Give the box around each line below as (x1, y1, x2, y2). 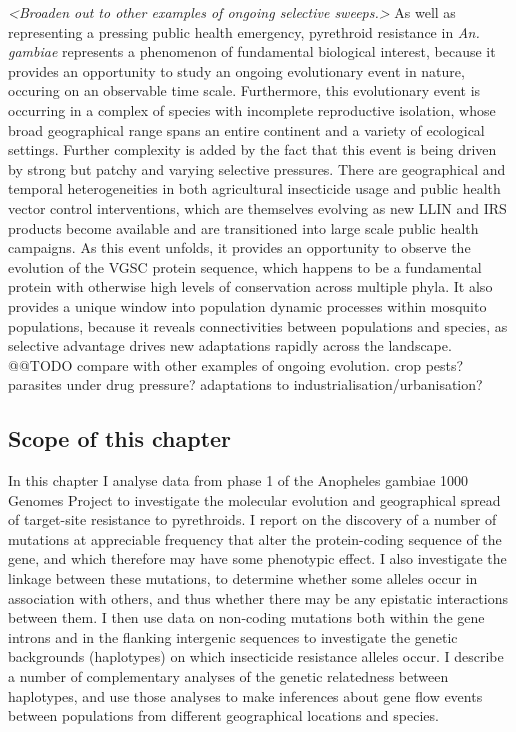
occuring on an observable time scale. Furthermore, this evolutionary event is (8, 80, 481, 101)
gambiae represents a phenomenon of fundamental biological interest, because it (8, 41, 496, 62)
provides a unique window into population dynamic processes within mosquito (8, 295, 487, 316)
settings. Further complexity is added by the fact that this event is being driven (8, 139, 497, 160)
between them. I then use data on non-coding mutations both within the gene (8, 607, 485, 628)
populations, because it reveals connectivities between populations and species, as (8, 315, 508, 336)
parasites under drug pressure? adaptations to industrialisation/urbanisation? (8, 374, 483, 395)
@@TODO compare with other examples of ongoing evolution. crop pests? (8, 354, 464, 375)
